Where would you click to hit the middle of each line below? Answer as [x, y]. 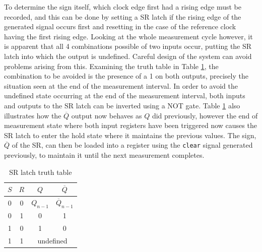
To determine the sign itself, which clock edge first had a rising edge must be [123, 7]
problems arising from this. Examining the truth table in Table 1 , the [111, 66]
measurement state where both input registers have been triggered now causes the [130, 125]
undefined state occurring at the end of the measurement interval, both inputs [125, 96]
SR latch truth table [41, 172]
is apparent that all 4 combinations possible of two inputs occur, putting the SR [128, 46]
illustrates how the [33, 115]
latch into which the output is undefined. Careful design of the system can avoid [128, 56]
